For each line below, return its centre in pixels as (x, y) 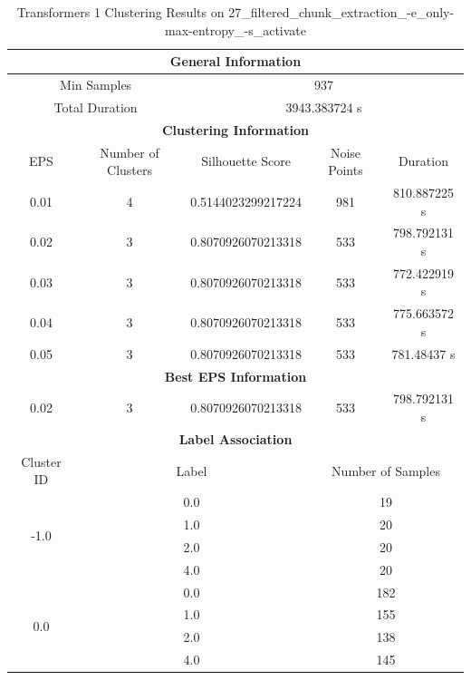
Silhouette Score (246, 161)
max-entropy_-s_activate (235, 29)
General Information (235, 61)
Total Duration (96, 107)
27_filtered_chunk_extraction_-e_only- (341, 12)
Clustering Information (235, 129)
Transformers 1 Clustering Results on (120, 12)
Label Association (235, 438)
